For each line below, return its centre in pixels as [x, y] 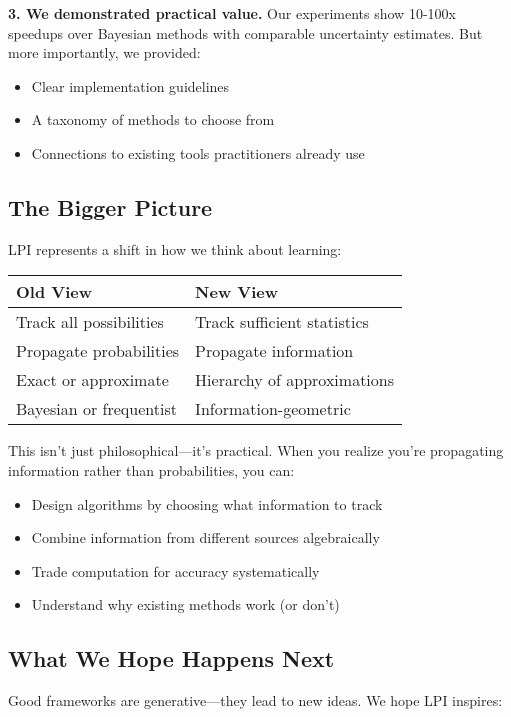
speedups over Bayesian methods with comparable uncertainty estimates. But [245, 32]
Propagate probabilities [98, 351]
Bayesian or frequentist [96, 409]
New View [237, 292]
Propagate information [274, 351]
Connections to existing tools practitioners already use [198, 152]
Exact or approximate [92, 380]
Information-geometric [273, 409]
